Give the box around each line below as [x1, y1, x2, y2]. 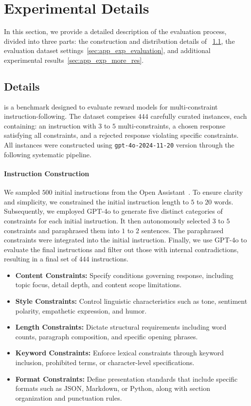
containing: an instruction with [4, 120, 96, 130]
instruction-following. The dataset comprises [4, 111, 136, 121]
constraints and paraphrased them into [4, 225, 120, 235]
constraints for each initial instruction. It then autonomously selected [4, 215, 211, 225]
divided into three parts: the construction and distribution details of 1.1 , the [4, 36, 235, 46]
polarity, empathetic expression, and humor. [15, 305, 147, 315]
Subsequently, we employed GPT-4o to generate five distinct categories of [4, 206, 223, 216]
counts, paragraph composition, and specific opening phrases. [15, 331, 198, 341]
